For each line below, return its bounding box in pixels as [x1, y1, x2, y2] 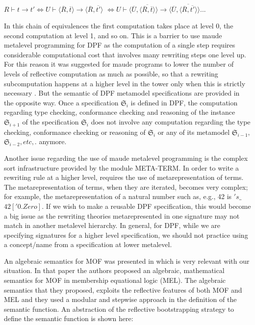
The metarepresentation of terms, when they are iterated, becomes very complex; [4, 181, 248, 192]
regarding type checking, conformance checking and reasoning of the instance [4, 107, 235, 117]
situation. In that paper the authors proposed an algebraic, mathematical [4, 265, 225, 275]
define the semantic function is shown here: [4, 313, 133, 324]
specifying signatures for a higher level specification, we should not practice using [4, 229, 248, 240]
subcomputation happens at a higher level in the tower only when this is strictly [4, 78, 246, 88]
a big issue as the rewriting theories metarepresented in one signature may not [4, 210, 240, 221]
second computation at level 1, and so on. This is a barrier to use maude [4, 30, 222, 40]
